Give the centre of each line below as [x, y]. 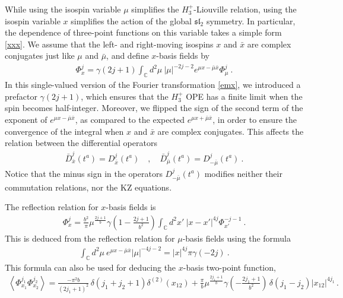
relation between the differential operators [81, 143]
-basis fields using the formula [237, 238]
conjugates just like [40, 56]
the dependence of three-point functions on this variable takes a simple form [143, 32]
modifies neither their [243, 173]
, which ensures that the [125, 96]
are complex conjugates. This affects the [231, 131]
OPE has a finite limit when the [244, 96]
